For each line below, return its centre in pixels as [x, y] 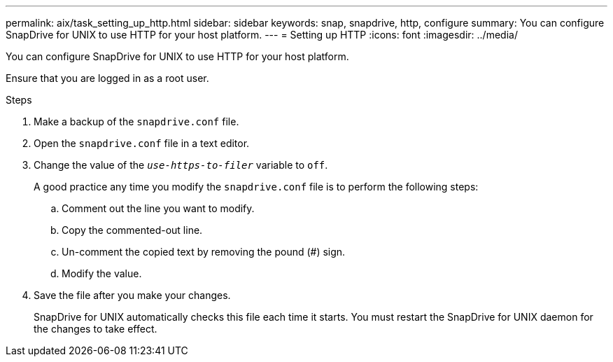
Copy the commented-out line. [132, 230]
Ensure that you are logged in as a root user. [107, 78]
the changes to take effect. [96, 329]
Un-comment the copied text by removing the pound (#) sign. [204, 252]
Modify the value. [102, 273]
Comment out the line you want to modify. [158, 208]
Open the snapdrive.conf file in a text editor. [142, 143]
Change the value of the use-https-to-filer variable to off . [181, 165]
